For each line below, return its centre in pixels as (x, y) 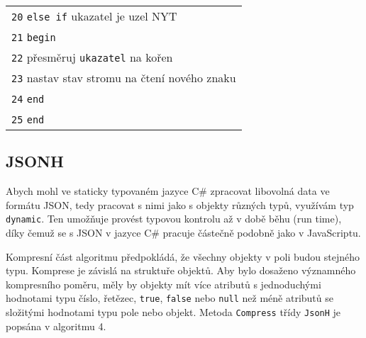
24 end (28, 99)
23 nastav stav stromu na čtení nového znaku (124, 78)
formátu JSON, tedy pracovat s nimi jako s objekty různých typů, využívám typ (180, 204)
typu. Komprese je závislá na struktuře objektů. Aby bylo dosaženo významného (181, 270)
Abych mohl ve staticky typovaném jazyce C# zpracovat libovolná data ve (168, 191)
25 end (28, 120)
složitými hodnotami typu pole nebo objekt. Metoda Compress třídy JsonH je (173, 312)
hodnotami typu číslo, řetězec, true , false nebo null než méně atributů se (170, 298)
